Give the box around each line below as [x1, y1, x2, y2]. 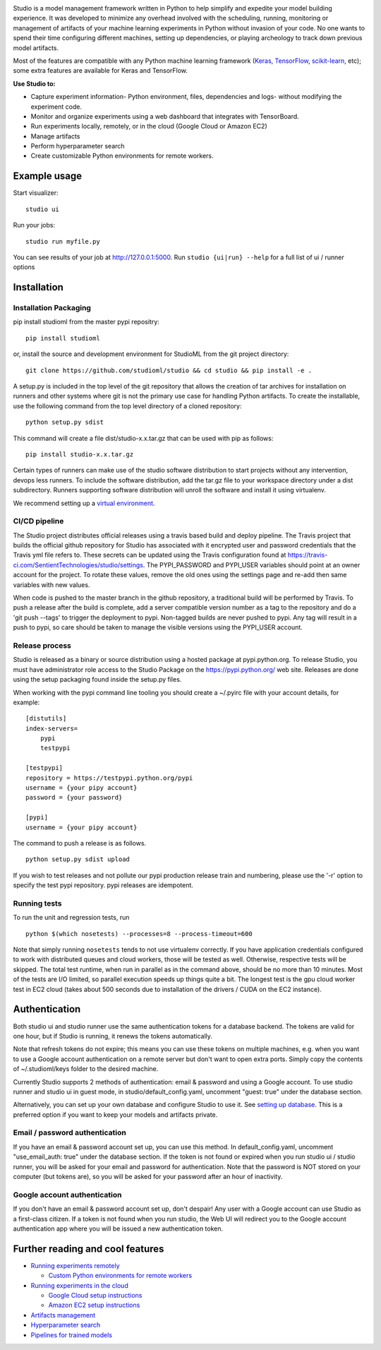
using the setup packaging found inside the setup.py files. [13, 675, 182, 684]
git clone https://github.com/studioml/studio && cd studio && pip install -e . [25, 366, 313, 374]
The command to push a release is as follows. [13, 839, 147, 847]
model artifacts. [13, 43, 59, 52]
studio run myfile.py [25, 237, 100, 245]
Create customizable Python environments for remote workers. [30, 152, 214, 160]
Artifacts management [30, 1310, 95, 1319]
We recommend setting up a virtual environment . [13, 499, 155, 507]
